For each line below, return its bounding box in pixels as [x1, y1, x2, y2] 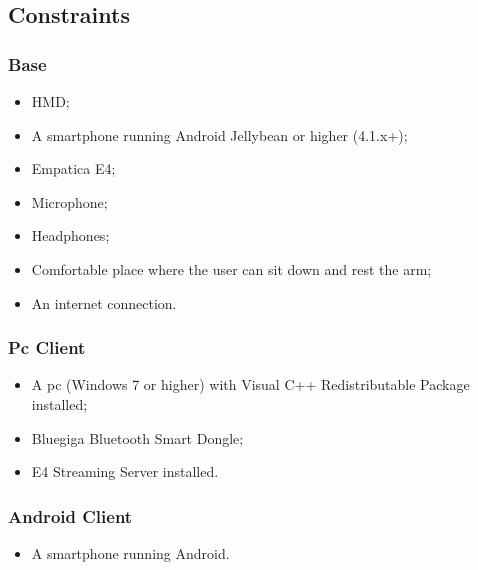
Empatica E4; [31, 158, 116, 179]
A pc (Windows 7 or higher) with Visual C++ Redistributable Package [31, 374, 470, 395]
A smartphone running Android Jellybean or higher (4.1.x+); [31, 124, 408, 145]
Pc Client [8, 335, 86, 360]
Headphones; [31, 225, 110, 246]
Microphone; [31, 191, 108, 212]
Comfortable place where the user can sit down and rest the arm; [31, 258, 432, 279]
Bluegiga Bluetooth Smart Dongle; [31, 427, 244, 448]
